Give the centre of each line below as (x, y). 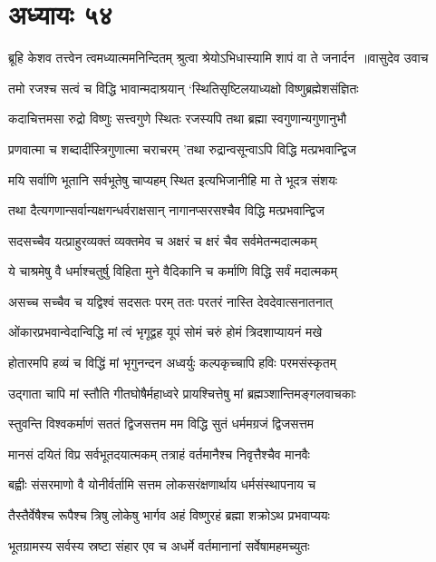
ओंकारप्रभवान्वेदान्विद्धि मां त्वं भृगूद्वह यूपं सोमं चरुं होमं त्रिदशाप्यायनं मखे (165, 332)
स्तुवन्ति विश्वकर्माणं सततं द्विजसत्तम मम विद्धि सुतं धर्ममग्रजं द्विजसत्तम (161, 424)
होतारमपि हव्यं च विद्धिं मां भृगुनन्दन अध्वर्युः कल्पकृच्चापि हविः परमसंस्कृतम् (173, 363)
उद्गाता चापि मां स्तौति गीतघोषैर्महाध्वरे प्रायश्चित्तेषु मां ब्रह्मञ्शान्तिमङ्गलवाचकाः (182, 393)
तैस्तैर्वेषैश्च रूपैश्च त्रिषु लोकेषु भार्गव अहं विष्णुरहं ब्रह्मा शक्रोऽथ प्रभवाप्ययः (169, 515)
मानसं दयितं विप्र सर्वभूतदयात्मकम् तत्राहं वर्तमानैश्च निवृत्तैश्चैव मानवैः (159, 454)
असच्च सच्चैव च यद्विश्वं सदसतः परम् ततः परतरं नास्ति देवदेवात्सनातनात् (170, 301)
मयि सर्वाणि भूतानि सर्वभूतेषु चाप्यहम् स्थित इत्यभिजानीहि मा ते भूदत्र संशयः (173, 179)
